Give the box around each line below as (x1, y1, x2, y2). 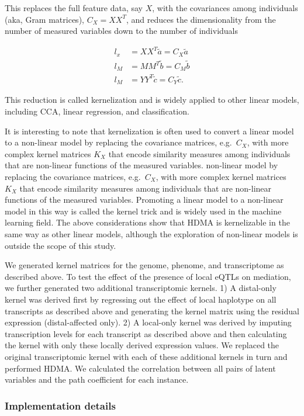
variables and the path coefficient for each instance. (5, 373, 189, 386)
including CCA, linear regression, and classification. (5, 105, 189, 117)
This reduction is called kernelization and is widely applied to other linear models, (5, 93, 299, 106)
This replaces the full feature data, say (5, 2, 143, 13)
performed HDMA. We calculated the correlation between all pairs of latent (5, 362, 276, 374)
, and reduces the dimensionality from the (126, 13, 276, 25)
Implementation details (5, 398, 116, 412)
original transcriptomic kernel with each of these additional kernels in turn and (5, 350, 288, 362)
